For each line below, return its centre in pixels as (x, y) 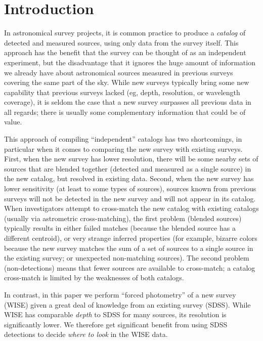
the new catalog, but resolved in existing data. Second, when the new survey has (129, 178)
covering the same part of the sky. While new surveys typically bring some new (127, 82)
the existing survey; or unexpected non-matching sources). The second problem (127, 258)
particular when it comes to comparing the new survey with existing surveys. (123, 148)
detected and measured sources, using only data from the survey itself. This (121, 42)
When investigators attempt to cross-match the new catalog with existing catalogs (131, 208)
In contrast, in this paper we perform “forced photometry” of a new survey (120, 294)
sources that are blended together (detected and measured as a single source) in (128, 168)
